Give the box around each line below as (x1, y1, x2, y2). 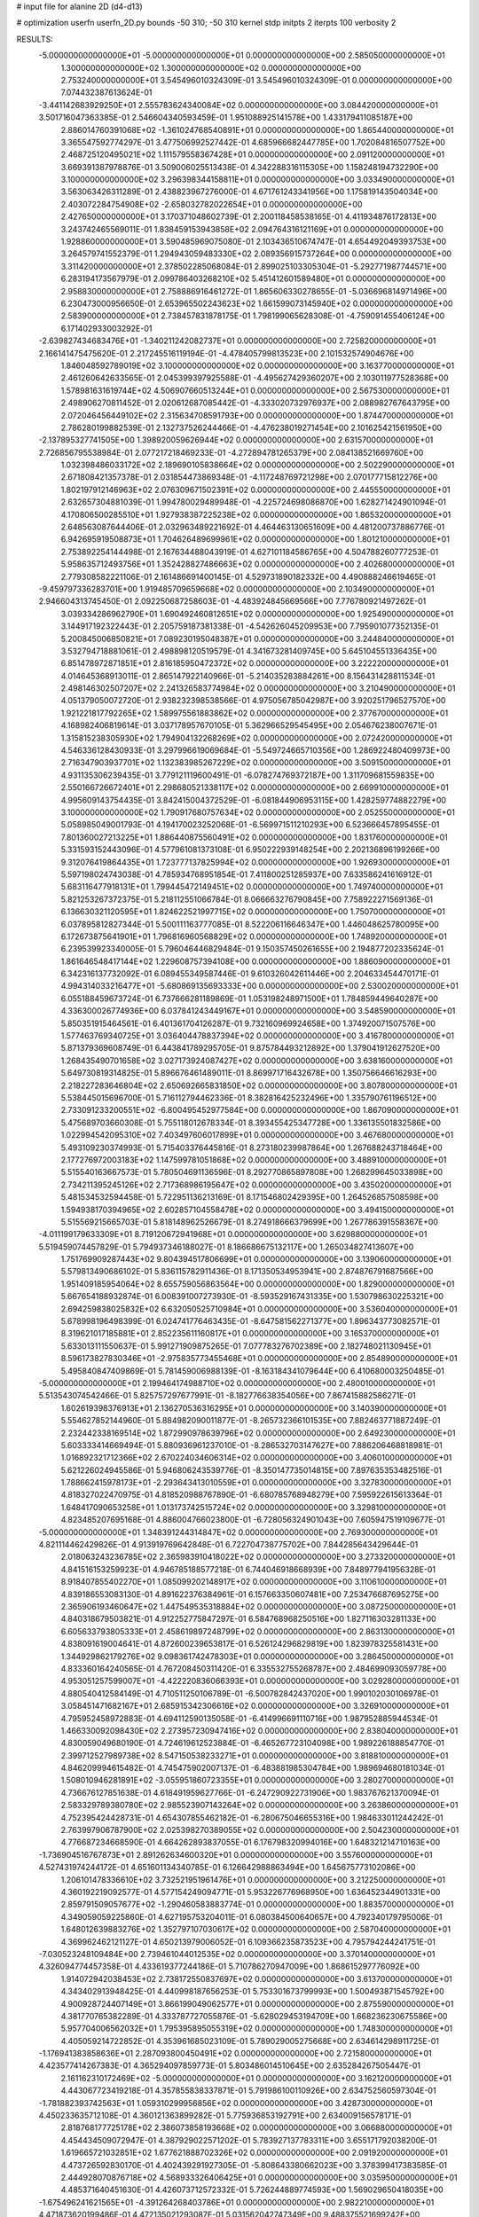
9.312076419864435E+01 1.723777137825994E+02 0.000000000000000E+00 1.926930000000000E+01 (60, 857, 450, 867)
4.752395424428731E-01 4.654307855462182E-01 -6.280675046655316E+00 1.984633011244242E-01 (60, 1812, 444, 1822)
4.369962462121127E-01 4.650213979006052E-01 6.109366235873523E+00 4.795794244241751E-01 (60, 1936, 436, 1947)
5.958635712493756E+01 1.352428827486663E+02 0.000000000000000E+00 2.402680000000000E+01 (60, 559, 455, 569)
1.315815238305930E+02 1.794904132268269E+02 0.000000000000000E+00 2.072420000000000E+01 (60, 732, 452, 743)
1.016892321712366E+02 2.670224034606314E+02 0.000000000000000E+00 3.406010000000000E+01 (60, 1453, 452, 1463)
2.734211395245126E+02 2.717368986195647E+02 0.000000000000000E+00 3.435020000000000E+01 (60, 1179, 452, 1190)
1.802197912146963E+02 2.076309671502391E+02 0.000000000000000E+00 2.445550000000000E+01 (60, 484, 451, 495)
